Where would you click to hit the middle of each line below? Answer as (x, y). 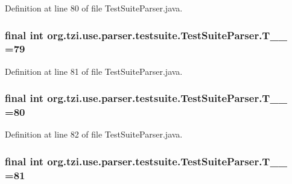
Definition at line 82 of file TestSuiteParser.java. (94, 134)
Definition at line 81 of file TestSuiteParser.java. (94, 71)
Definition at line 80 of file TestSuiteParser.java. (94, 8)
